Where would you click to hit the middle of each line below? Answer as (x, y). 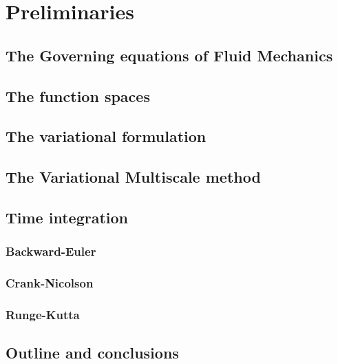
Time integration (67, 217)
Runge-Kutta (43, 314)
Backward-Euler (51, 251)
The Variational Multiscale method (133, 177)
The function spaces (78, 95)
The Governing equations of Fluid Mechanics (169, 55)
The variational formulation (106, 136)
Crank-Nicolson (50, 283)
